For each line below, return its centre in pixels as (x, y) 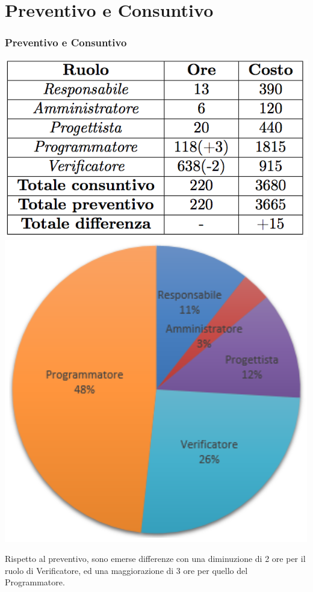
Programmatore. (35, 582)
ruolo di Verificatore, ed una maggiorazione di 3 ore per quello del (126, 570)
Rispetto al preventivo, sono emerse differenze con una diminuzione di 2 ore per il (155, 559)
